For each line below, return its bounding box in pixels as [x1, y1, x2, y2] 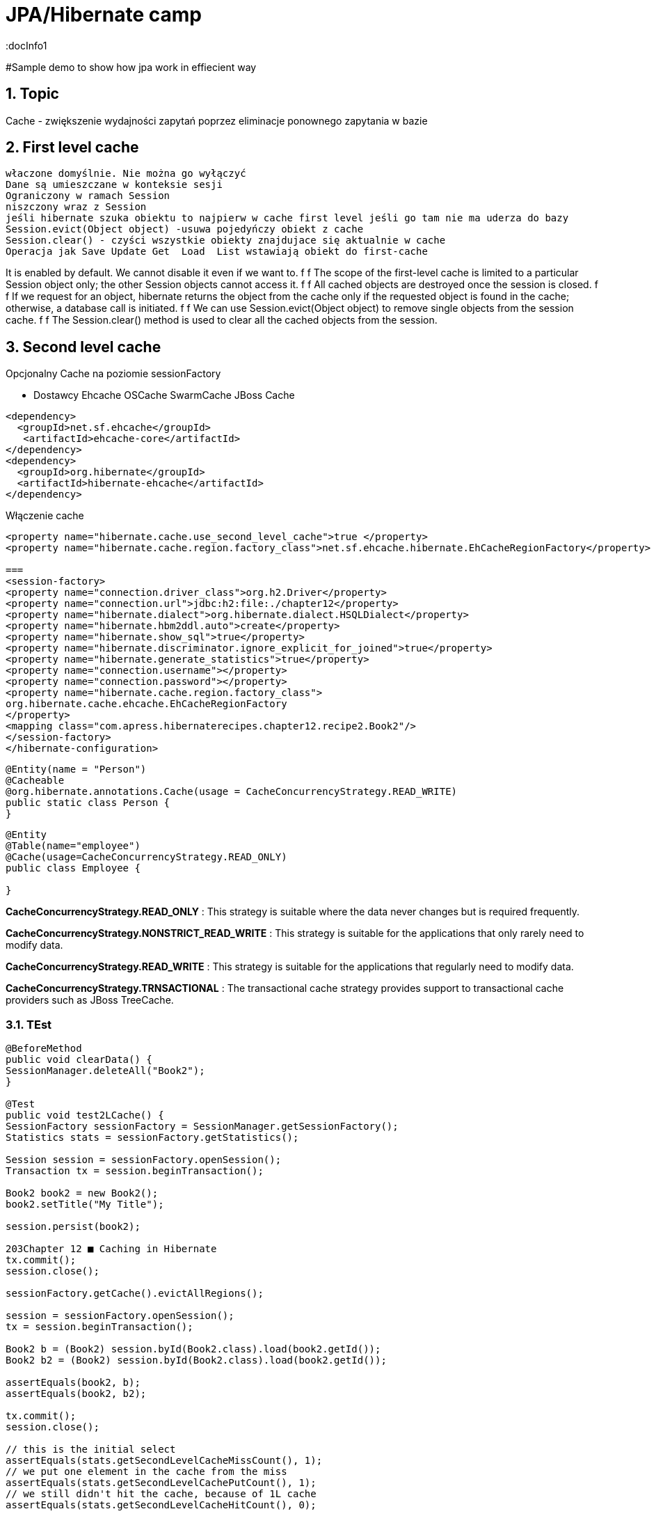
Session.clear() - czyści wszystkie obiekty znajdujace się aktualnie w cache [6, 235, 446, 246]
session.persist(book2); [6, 1221, 141, 1233]
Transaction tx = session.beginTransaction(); [6, 1165, 264, 1177]
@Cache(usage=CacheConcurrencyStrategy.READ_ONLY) [6, 851, 287, 863]
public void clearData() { [6, 1054, 152, 1066]
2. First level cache [6, 139, 139, 157]
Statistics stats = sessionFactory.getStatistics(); [6, 1132, 299, 1144]
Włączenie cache [6, 510, 84, 522]
